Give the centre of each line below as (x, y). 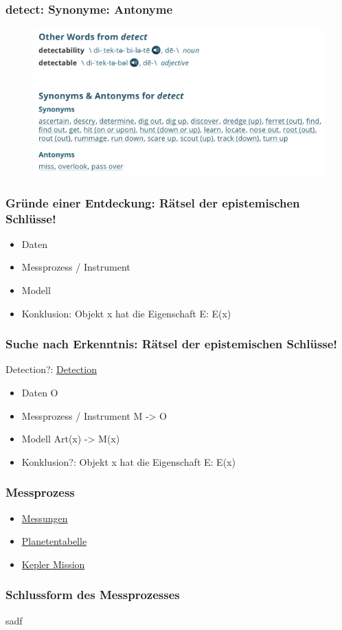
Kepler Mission (53, 564)
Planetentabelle (54, 541)
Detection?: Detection (51, 369)
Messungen (45, 518)
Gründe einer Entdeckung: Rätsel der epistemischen (153, 202)
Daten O (40, 393)
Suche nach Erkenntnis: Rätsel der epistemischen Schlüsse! (172, 344)
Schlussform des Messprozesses (93, 595)
